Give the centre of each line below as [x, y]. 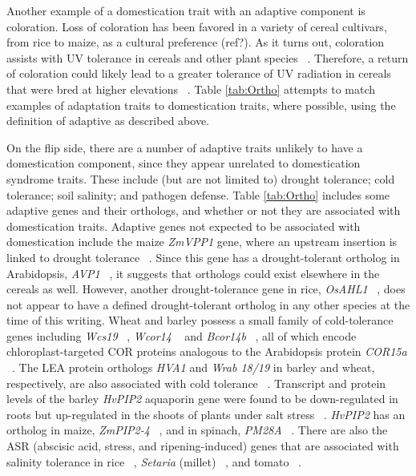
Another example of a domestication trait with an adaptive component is [186, 10]
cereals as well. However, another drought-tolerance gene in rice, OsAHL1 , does [206, 289]
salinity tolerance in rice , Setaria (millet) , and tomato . [154, 461]
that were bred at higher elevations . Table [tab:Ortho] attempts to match [191, 89]
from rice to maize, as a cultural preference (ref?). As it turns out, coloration [196, 42]
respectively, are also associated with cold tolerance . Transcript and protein [196, 383]
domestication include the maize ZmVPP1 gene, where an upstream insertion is [202, 242]
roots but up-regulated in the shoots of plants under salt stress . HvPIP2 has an [206, 414]
